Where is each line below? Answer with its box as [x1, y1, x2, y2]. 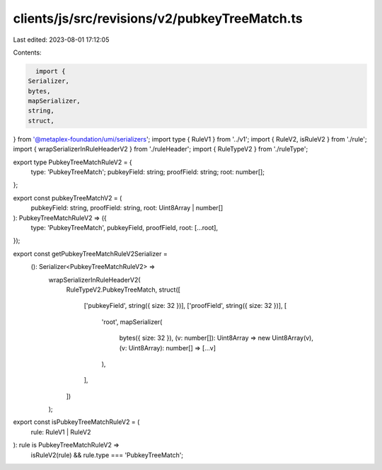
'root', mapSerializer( [101, 317, 163, 326]
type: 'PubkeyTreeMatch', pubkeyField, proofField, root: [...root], [30, 223, 219, 231]
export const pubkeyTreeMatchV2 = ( [13, 193, 122, 202]
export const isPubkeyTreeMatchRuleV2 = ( [13, 418, 140, 426]
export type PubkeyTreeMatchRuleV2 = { [13, 158, 132, 166]
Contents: [13, 48, 42, 57]
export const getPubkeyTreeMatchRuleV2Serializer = [13, 249, 168, 258]
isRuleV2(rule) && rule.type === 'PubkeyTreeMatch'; [30, 450, 184, 459]
